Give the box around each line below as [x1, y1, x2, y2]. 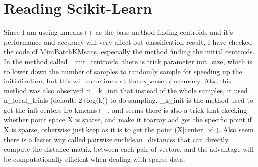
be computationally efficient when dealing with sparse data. [4, 153, 185, 164]
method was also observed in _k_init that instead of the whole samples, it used [4, 85, 248, 95]
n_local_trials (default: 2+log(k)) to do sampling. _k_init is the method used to [4, 95, 253, 105]
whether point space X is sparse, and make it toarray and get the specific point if [4, 114, 252, 125]
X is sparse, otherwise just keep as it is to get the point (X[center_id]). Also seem [4, 124, 254, 135]
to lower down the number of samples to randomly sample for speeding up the [4, 66, 242, 76]
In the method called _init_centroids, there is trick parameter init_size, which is [4, 56, 252, 66]
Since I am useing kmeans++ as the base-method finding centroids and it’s [4, 27, 233, 37]
